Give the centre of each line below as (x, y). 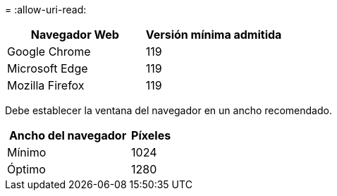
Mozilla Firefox (46, 85)
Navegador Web (75, 35)
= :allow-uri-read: (46, 10)
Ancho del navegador (68, 135)
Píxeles (151, 135)
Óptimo (26, 169)
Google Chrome (49, 51)
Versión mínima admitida (214, 35)
